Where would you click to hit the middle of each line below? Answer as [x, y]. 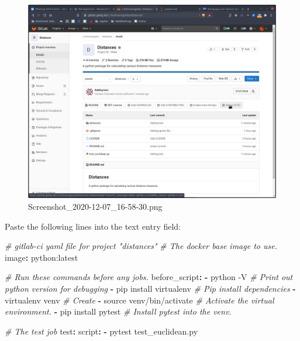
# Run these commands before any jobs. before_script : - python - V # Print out [149, 277]
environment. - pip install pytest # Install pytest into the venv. [118, 311]
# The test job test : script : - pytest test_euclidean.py [101, 331]
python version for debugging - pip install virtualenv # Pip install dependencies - [150, 288]
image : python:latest [42, 257]
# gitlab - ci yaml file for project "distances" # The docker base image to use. [141, 246]
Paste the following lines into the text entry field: [93, 226]
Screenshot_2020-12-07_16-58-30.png [95, 207]
